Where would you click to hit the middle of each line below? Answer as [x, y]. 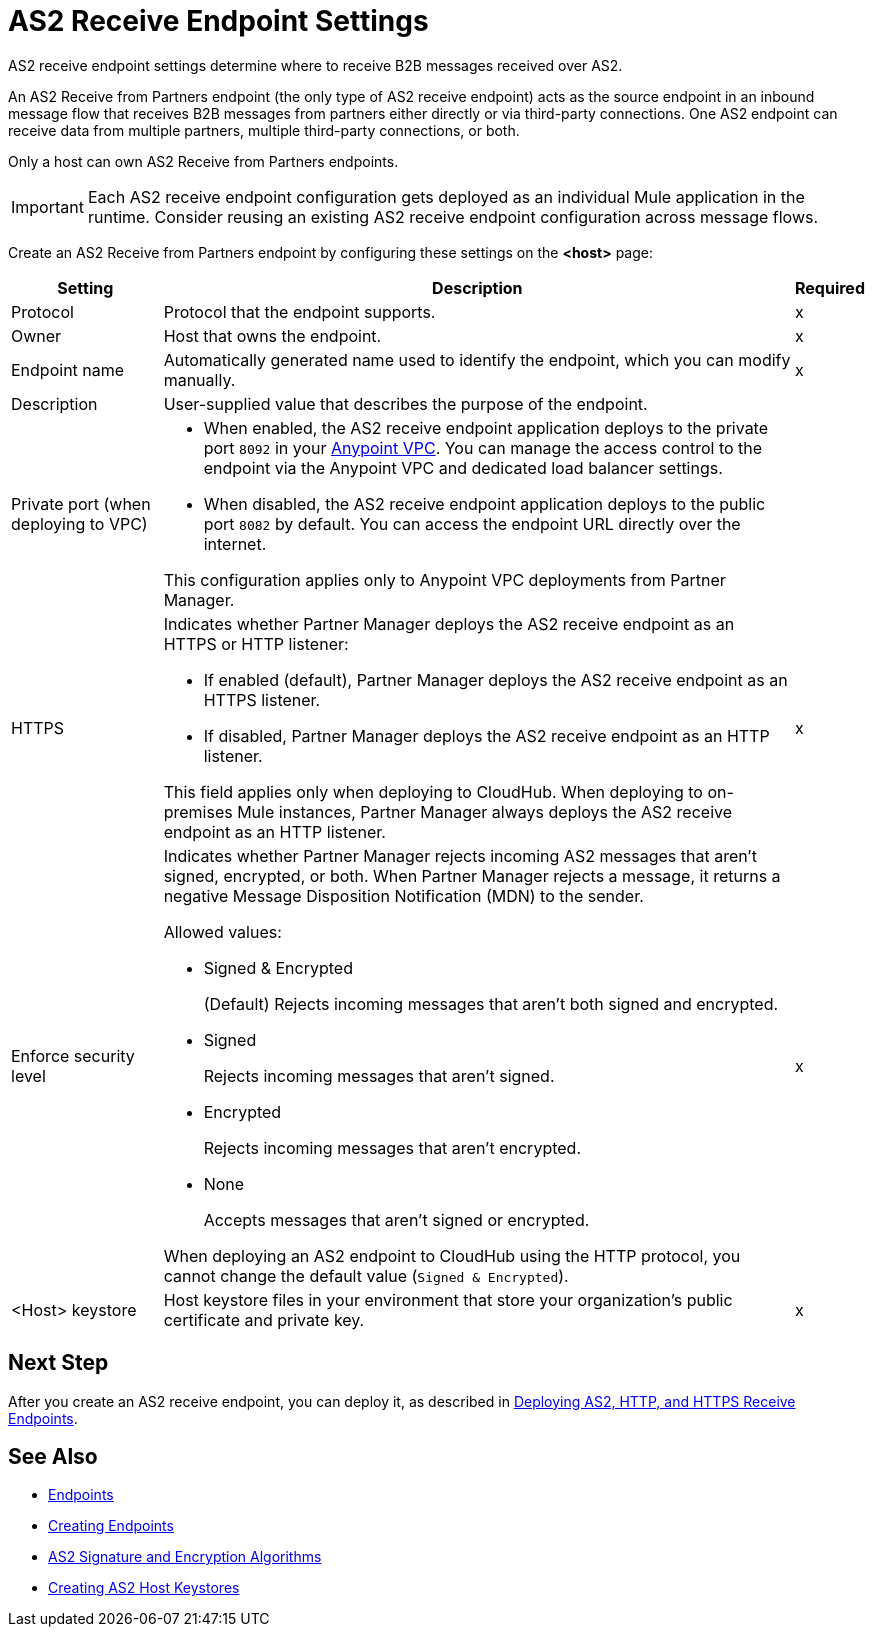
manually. [199, 379]
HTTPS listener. [262, 699]
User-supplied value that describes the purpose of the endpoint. [405, 403]
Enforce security [73, 1055]
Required [830, 287]
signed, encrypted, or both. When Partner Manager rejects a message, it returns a [472, 875]
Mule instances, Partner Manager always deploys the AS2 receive [485, 811]
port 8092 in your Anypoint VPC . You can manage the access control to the [483, 447]
